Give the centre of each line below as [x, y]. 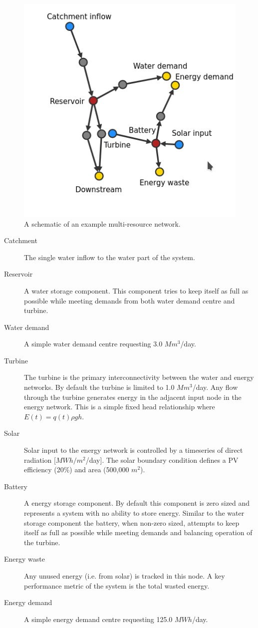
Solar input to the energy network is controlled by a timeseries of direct [133, 450]
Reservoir [18, 274]
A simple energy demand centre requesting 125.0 [98, 619]
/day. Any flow [215, 387]
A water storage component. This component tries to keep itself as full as [136, 290]
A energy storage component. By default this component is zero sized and [137, 503]
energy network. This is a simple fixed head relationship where [120, 407]
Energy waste [24, 559]
